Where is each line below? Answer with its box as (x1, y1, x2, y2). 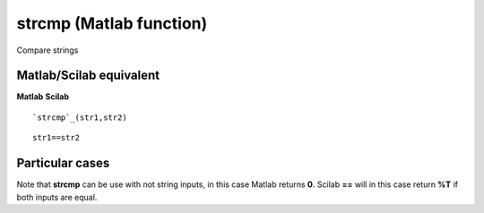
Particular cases (16, 156, 110, 171)
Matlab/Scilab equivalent (16, 68, 160, 83)
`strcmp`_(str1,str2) (32, 112, 127, 123)
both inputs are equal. (16, 192, 98, 202)
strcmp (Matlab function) (16, 13, 208, 33)
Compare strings (16, 45, 79, 55)
